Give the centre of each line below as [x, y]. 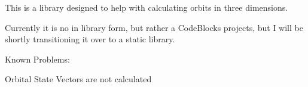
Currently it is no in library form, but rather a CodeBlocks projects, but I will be [154, 27]
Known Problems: [37, 59]
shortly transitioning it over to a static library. [90, 39]
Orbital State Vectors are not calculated [78, 79]
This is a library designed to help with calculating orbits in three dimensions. [147, 7]
